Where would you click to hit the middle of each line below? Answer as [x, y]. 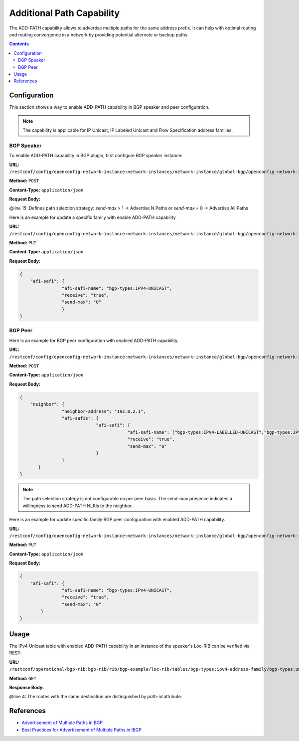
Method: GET [23, 678]
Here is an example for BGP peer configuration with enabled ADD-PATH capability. [94, 340]
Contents [19, 44]
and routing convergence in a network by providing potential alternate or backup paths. [99, 34]
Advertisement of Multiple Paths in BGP [62, 723]
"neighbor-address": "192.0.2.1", [104, 411]
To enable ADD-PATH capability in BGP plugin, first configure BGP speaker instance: [96, 156]
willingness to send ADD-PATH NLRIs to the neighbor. [78, 506]
